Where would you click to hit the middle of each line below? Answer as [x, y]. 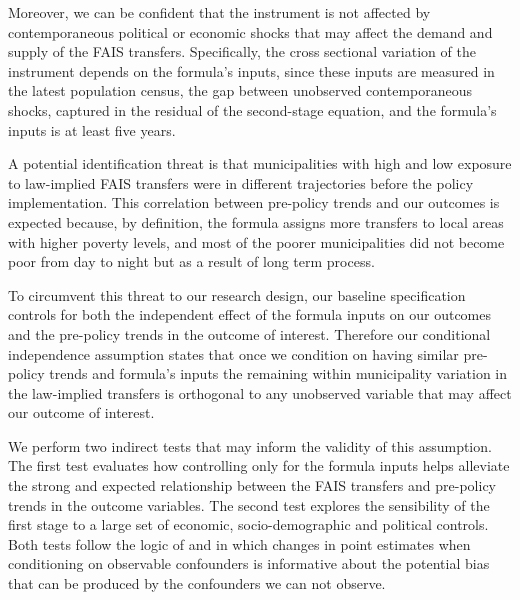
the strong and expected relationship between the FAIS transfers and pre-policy [252, 485]
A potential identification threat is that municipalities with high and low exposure [260, 163]
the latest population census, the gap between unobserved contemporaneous [240, 90]
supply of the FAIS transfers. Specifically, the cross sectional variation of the [242, 51]
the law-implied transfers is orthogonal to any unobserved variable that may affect [260, 392]
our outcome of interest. [81, 412]
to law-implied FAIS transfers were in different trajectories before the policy [241, 182]
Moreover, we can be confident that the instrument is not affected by [219, 12]
